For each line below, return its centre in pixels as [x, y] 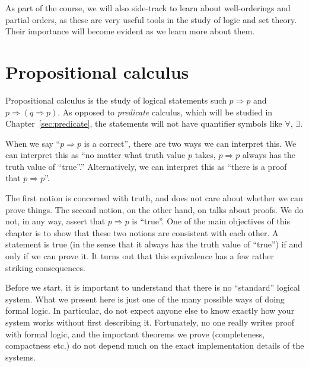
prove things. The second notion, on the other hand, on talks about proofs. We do [154, 209]
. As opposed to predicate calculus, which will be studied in [165, 112]
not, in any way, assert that [55, 221]
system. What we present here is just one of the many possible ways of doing [145, 299]
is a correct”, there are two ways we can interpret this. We [190, 143]
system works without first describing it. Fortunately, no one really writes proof [150, 322]
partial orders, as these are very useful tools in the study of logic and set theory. [151, 19]
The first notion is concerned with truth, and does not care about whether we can [154, 198]
